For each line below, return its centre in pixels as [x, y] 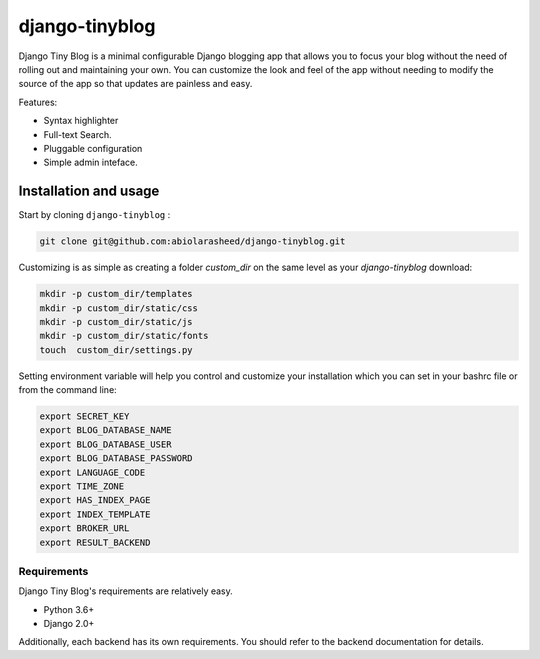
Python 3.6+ [69, 609]
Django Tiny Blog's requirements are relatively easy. [126, 591]
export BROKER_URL [84, 528]
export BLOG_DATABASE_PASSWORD [116, 458]
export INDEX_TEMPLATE [95, 514]
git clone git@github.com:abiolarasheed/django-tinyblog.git [192, 241]
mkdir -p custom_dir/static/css [119, 308]
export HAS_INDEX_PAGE [95, 500]
